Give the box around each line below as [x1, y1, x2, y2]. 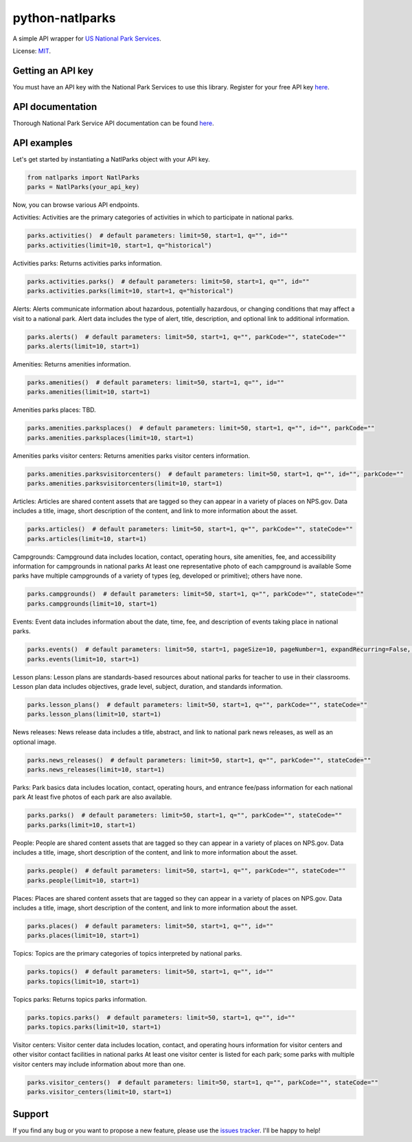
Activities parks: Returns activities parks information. [12, 259, 163, 267]
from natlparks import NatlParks [27, 173, 140, 182]
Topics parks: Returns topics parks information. [12, 995, 147, 1003]
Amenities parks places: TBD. [12, 406, 96, 414]
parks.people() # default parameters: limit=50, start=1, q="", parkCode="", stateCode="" [27, 867, 346, 875]
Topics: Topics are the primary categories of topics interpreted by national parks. [12, 949, 242, 958]
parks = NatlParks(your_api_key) [27, 183, 140, 191]
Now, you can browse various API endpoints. [12, 201, 140, 209]
